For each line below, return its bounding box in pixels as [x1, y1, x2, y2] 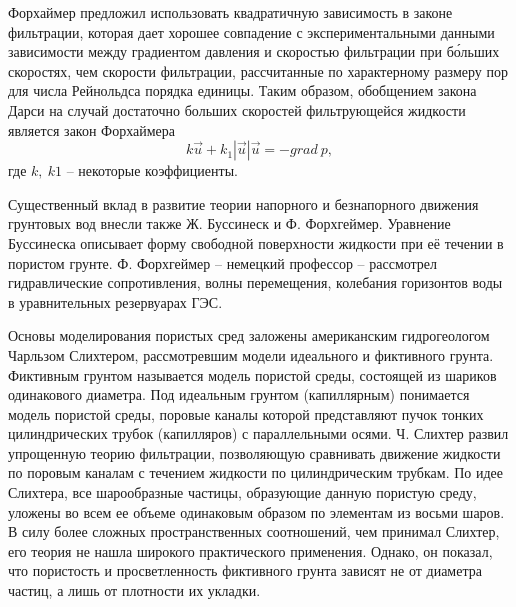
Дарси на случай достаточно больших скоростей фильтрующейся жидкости [8, 99, 466, 120]
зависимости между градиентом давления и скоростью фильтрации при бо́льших [8, 41, 500, 62]
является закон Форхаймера [8, 119, 175, 140]
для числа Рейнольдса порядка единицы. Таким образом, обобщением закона [8, 80, 477, 101]
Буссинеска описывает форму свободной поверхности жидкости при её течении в [8, 232, 504, 253]
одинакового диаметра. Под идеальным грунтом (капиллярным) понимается [8, 384, 470, 405]
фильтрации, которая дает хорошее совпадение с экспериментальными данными [8, 21, 495, 42]
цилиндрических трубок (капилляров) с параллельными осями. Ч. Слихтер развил [8, 423, 509, 444]
